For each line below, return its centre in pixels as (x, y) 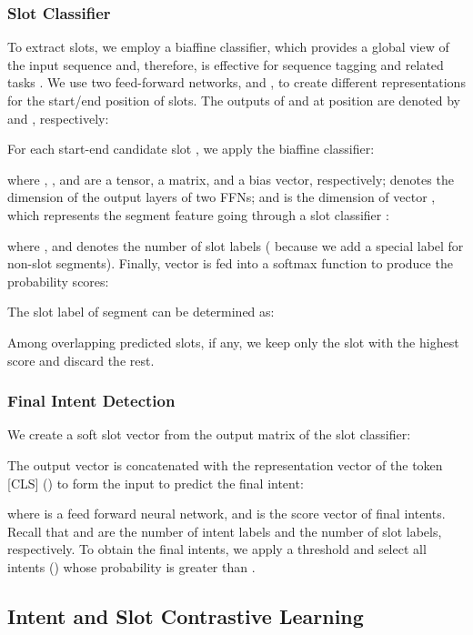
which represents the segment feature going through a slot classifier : (198, 214)
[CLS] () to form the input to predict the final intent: (156, 483)
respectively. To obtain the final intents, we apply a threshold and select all (217, 549)
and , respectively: (58, 118)
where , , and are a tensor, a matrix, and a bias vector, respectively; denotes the (231, 179)
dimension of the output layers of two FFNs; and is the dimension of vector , (221, 197)
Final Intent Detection (91, 401)
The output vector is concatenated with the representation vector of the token (225, 464)
